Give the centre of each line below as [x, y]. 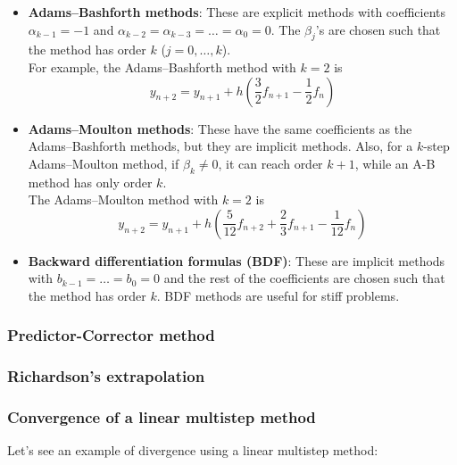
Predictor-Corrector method [111, 335]
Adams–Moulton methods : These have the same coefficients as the [220, 128]
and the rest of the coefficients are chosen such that [304, 278]
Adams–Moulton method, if [104, 163]
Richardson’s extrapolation [106, 376]
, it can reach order [270, 163]
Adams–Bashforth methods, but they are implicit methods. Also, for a [220, 146]
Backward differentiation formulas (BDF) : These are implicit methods [237, 260]
